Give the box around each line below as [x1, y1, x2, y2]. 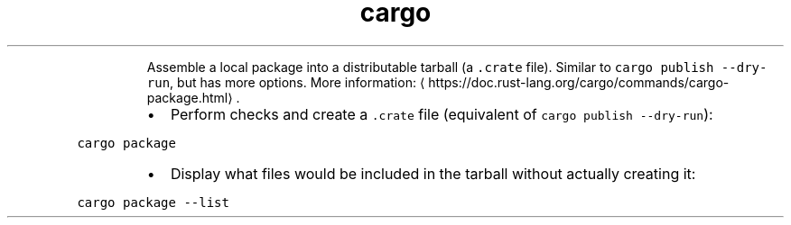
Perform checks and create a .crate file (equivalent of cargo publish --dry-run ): [170, 104, 713, 123]
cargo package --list [77, 194, 229, 210]
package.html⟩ [146, 89, 233, 105]
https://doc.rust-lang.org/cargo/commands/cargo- [428, 74, 730, 90]
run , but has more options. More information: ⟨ [146, 74, 425, 90]
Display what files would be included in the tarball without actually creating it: [170, 164, 696, 183]
